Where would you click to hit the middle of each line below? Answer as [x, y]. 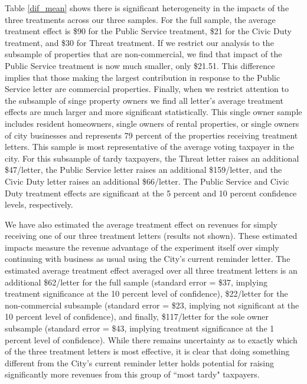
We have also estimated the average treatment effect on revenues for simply [141, 224]
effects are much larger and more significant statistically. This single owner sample [153, 112]
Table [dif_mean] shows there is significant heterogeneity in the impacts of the [147, 8]
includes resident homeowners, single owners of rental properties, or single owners [152, 123]
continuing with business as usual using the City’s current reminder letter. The [148, 259]
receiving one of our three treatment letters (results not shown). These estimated [151, 236]
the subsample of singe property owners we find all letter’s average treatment [144, 100]
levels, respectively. [39, 204]
